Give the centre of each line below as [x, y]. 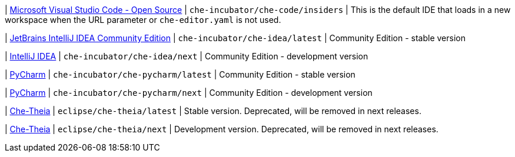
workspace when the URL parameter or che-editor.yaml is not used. [143, 20]
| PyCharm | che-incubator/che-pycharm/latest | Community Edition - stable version [180, 74]
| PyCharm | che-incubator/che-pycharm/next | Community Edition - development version [189, 93]
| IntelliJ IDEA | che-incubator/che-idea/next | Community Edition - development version [187, 56]
